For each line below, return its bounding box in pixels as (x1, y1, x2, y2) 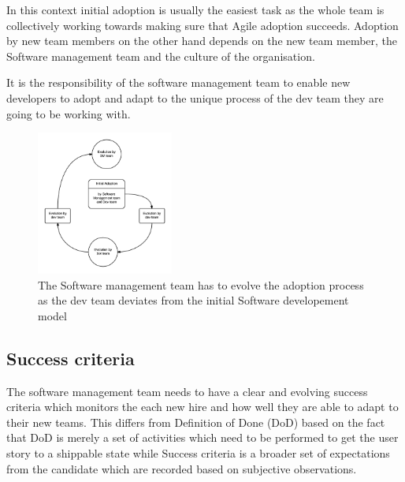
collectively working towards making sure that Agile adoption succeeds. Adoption (6, 17, 399, 33)
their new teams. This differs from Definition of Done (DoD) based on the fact (6, 413, 385, 430)
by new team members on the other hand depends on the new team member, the (6, 32, 398, 49)
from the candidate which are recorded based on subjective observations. (6, 460, 357, 476)
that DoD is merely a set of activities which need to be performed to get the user (6, 429, 399, 446)
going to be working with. (6, 105, 131, 121)
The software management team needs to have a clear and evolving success (6, 383, 368, 399)
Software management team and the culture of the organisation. (6, 47, 315, 64)
